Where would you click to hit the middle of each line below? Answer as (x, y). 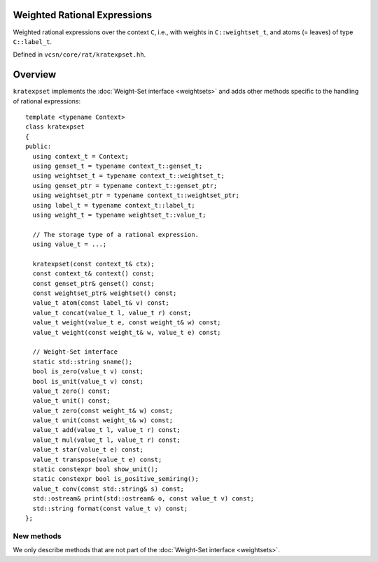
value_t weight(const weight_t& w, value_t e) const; (127, 332)
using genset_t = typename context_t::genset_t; (118, 166)
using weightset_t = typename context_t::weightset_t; (129, 176)
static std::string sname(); (83, 361)
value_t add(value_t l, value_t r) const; (107, 430)
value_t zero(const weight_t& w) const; (103, 410)
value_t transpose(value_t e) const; (97, 459)
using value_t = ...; (70, 244)
